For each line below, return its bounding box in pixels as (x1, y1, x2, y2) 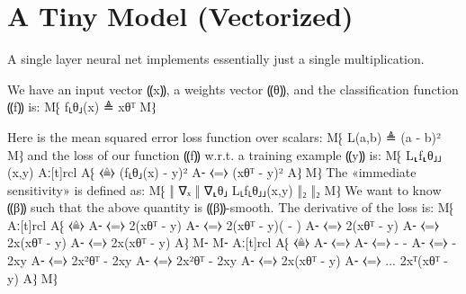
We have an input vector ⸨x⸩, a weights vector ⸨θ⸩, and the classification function (7, 79, 459, 98)
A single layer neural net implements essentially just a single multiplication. (7, 49, 425, 68)
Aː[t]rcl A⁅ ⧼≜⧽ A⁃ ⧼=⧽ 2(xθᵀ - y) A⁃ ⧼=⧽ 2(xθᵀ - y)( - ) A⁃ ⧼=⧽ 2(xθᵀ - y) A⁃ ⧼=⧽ (7, 215, 440, 234)
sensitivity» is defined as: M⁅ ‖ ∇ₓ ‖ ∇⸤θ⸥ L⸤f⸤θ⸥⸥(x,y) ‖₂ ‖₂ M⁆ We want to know (7, 180, 442, 199)
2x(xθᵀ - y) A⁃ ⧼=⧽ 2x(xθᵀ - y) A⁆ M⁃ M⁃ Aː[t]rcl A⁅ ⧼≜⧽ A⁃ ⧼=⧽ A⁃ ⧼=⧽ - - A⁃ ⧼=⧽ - (7, 233, 457, 252)
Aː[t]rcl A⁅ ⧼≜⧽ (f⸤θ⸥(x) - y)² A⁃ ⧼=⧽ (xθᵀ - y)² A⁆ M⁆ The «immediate (38, 163, 417, 182)
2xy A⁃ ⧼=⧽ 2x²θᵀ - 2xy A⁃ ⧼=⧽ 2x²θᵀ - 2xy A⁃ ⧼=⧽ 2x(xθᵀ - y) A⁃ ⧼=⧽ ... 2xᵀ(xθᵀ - (7, 251, 449, 270)
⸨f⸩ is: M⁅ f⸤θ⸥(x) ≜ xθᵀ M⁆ (7, 97, 157, 116)
